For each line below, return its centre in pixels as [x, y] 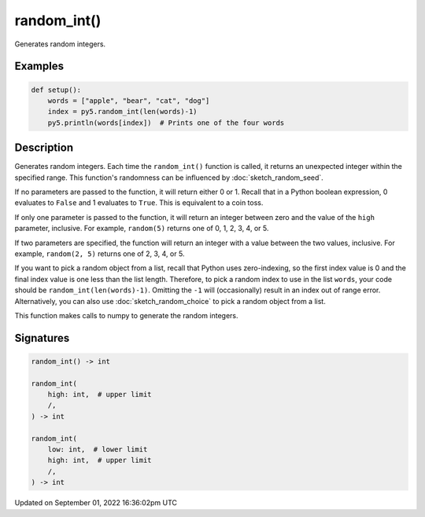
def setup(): [56, 90]
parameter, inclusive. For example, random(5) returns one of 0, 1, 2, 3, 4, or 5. [142, 229]
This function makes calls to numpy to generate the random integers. [126, 315]
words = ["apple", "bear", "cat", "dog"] [129, 101]
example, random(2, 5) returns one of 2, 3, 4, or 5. [100, 253]
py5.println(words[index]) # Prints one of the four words [166, 123]
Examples [39, 66]
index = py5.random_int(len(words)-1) [122, 112]
